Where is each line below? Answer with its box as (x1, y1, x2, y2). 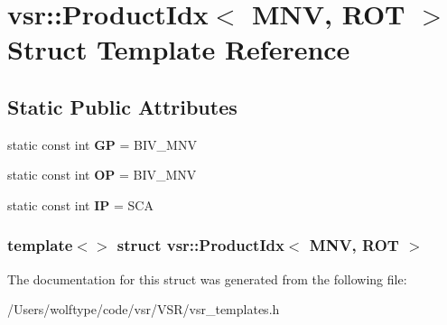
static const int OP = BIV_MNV (7, 165, 197, 184)
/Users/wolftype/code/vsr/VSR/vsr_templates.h (7, 300, 280, 319)
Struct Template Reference (7, 31, 350, 68)
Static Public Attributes (7, 92, 237, 120)
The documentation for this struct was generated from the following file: (7, 269, 407, 288)
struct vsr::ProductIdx (116, 234, 284, 256)
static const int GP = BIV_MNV (7, 135, 197, 153)
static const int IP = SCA (7, 195, 154, 214)
